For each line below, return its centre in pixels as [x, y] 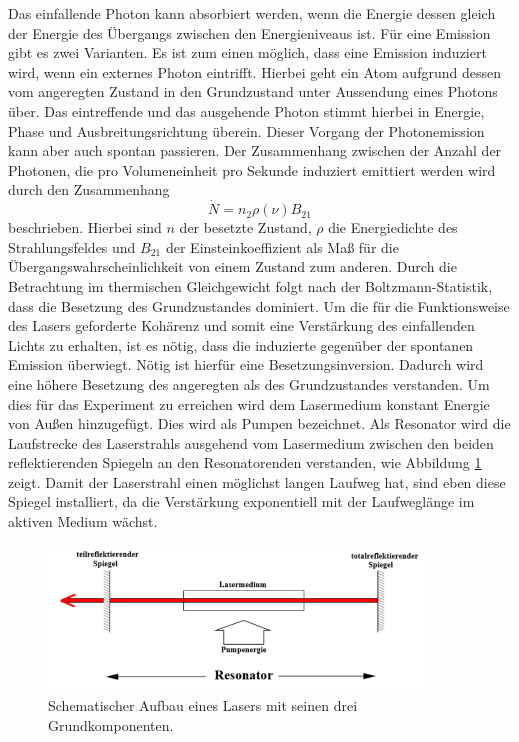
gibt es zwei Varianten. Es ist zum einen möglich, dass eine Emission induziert [247, 52]
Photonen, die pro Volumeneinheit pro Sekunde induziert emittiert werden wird [252, 169]
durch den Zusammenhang [89, 189]
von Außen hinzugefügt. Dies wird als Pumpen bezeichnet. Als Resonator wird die [259, 423]
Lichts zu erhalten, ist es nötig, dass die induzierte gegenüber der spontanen [241, 344]
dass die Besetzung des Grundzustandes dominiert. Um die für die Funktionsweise [259, 305]
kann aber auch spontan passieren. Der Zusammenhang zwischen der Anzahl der [255, 150]
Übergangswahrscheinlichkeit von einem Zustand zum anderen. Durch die [232, 266]
